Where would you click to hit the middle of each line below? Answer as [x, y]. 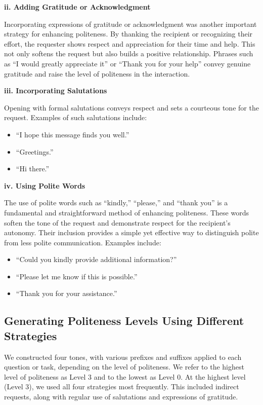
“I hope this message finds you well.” [73, 134]
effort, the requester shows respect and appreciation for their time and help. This [130, 43]
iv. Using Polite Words [45, 185]
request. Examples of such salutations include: [76, 117]
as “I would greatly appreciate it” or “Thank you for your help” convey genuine [127, 63]
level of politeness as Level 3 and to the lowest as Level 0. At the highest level [125, 376]
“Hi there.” [33, 169]
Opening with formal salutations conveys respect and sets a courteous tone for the [131, 107]
